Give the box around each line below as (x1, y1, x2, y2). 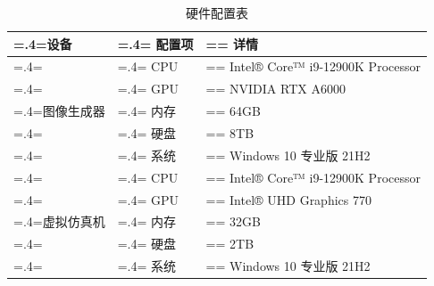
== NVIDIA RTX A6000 (205, 79, 346, 98)
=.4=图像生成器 (13, 102, 105, 120)
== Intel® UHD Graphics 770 (205, 190, 371, 208)
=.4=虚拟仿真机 (13, 212, 105, 231)
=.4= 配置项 (117, 34, 194, 53)
